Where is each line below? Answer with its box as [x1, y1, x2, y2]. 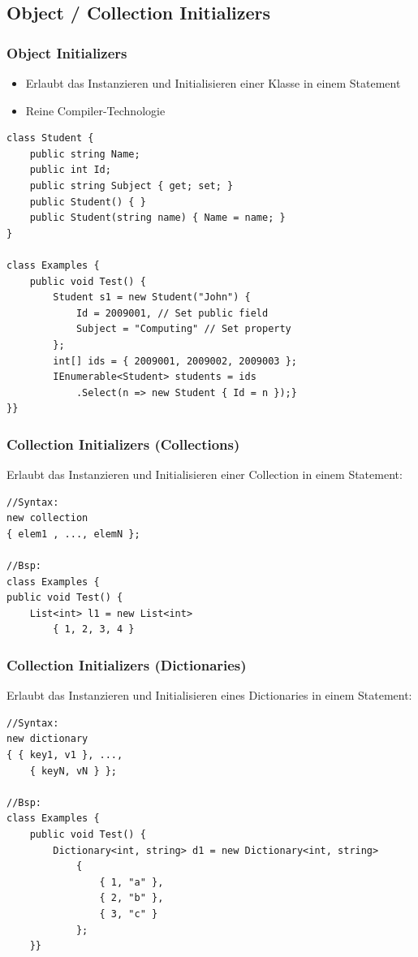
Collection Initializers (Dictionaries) [6, 654, 247, 675]
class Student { [6, 132, 94, 144]
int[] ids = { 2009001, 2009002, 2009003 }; [53, 355, 297, 367]
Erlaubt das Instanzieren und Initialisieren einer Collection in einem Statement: [6, 466, 403, 483]
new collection [6, 512, 88, 524]
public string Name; [29, 148, 140, 160]
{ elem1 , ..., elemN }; [6, 528, 140, 540]
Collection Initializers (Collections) [6, 433, 240, 454]
